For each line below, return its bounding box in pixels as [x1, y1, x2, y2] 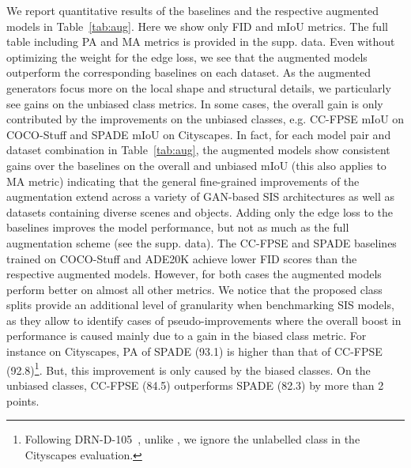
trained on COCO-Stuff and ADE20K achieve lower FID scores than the [6, 250, 357, 266]
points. [6, 392, 40, 409]
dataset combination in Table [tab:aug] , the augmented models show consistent [6, 142, 390, 158]
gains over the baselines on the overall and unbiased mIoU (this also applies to [6, 157, 386, 173]
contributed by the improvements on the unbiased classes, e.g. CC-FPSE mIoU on [6, 111, 405, 127]
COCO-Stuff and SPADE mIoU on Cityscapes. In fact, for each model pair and [6, 126, 391, 142]
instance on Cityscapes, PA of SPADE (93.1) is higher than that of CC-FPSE [6, 343, 383, 360]
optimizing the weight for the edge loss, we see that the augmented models [6, 48, 368, 65]
